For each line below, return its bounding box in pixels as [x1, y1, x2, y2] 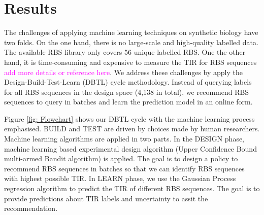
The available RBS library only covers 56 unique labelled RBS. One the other [4, 47, 246, 57]
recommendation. [4, 203, 58, 213]
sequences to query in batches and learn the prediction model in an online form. [4, 96, 253, 107]
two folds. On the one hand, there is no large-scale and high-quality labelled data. [4, 37, 258, 47]
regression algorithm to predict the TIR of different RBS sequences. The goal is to [4, 183, 260, 194]
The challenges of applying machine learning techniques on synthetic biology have [4, 27, 258, 38]
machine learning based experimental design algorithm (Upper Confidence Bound [4, 143, 257, 154]
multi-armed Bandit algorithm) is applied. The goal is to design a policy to [4, 153, 238, 164]
